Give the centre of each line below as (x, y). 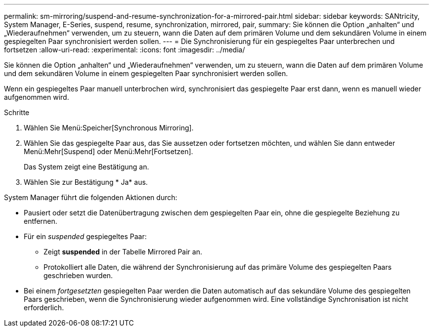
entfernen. (41, 221)
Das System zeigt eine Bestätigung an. (87, 167)
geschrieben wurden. (78, 275)
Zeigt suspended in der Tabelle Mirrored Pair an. (123, 252)
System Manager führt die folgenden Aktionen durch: (91, 197)
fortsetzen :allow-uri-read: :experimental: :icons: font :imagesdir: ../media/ (125, 50)
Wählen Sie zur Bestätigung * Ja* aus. (86, 182)
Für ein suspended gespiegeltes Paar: (85, 236)
